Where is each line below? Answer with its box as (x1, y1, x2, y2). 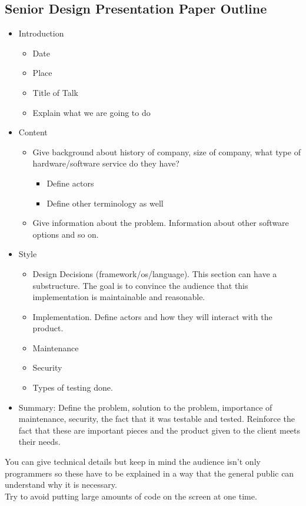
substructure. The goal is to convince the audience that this (32, 279, 248, 291)
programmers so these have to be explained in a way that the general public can (5, 467, 294, 479)
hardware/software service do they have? (32, 157, 179, 169)
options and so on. (32, 228, 99, 240)
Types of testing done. (32, 381, 113, 394)
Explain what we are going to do (32, 106, 151, 118)
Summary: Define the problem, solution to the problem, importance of (18, 401, 272, 413)
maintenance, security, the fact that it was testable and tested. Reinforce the (18, 412, 295, 425)
